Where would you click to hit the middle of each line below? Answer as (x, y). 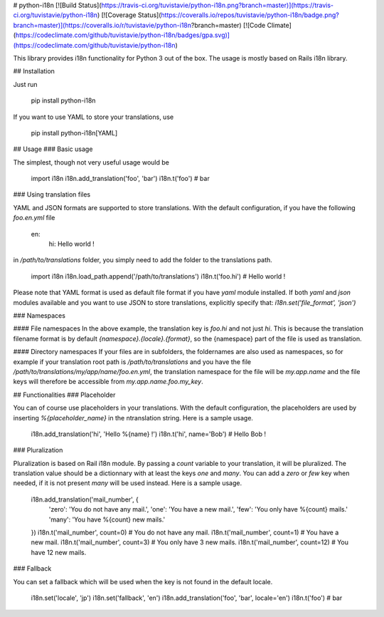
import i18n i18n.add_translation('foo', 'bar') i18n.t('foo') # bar (120, 179)
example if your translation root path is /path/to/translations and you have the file (132, 362)
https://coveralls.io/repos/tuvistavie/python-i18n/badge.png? (250, 15)
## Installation (34, 71)
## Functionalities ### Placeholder (64, 395)
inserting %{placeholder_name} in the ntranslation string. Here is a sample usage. (133, 418)
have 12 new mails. (59, 552)
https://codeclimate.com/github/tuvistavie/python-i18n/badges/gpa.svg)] (123, 35)
